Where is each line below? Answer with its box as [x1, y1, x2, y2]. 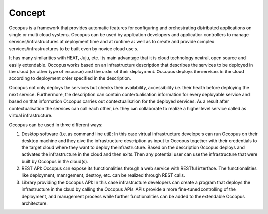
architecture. [21, 200, 48, 206]
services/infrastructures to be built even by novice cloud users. [9, 45, 139, 52]
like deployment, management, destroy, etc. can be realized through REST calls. [21, 172, 186, 178]
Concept [9, 7, 46, 18]
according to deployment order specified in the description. [9, 75, 131, 81]
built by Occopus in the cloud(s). [21, 158, 89, 164]
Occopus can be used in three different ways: [9, 122, 103, 128]
